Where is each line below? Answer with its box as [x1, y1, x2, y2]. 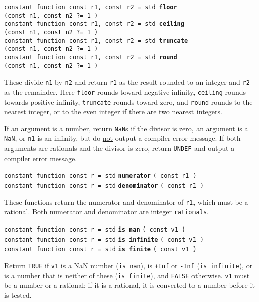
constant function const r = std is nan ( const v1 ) [4, 226, 186, 233]
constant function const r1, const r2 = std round [4, 53, 177, 61]
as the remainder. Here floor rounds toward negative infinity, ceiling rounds [4, 86, 246, 97]
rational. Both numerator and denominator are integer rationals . [4, 206, 209, 217]
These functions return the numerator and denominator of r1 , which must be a [4, 196, 248, 207]
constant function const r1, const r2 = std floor [4, 4, 177, 11]
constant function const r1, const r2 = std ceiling [4, 20, 184, 28]
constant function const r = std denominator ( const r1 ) [4, 182, 204, 190]
